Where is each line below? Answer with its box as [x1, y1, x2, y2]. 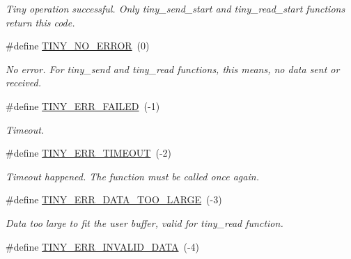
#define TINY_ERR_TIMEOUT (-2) [6, 146, 172, 160]
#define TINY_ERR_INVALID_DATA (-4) [6, 239, 200, 253]
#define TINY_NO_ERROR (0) [6, 38, 150, 53]
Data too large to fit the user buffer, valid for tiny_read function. [6, 215, 283, 230]
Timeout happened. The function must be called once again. [6, 168, 259, 183]
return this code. [6, 15, 75, 29]
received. [6, 75, 42, 90]
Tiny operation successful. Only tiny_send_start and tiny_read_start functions [6, 1, 345, 15]
